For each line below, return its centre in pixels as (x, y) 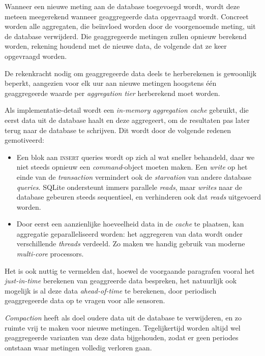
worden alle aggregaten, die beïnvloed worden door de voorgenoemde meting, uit (130, 26)
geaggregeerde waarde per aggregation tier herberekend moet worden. (112, 93)
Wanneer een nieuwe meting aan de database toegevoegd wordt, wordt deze (122, 6)
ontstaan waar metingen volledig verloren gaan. (78, 347)
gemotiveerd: (24, 140)
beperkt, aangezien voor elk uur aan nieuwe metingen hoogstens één (111, 83)
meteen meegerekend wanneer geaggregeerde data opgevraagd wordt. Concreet (127, 16)
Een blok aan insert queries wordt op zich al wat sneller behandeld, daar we (136, 157)
